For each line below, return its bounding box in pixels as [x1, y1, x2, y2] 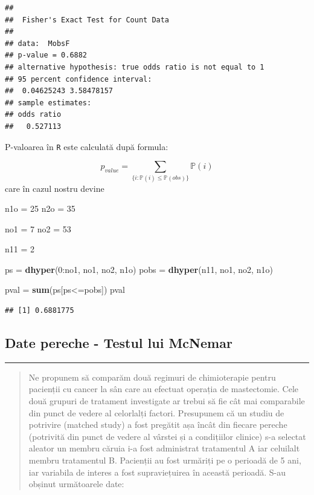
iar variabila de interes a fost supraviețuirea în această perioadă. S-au [28, 465, 286, 478]
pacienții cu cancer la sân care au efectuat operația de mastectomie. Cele [28, 382, 299, 395]
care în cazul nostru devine [5, 182, 104, 194]
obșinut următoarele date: [28, 477, 124, 490]
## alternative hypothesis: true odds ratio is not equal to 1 [5, 62, 264, 71]
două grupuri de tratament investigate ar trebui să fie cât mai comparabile [28, 395, 305, 407]
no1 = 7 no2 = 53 [5, 222, 71, 235]
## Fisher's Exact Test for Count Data [5, 15, 170, 24]
